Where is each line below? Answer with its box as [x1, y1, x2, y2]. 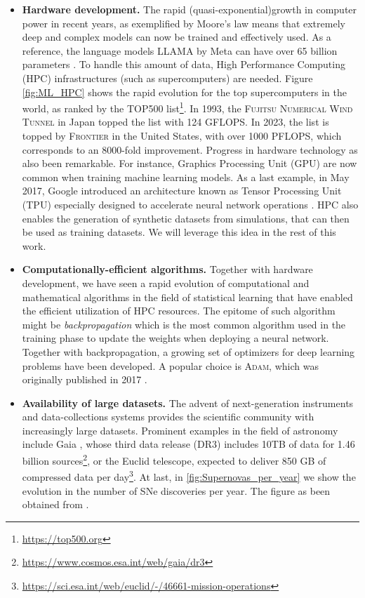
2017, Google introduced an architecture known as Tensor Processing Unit [22, 183, 342, 198]
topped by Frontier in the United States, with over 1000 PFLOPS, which [22, 128, 342, 142]
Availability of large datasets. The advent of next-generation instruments [22, 395, 354, 410]
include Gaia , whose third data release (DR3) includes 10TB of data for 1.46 [22, 437, 355, 451]
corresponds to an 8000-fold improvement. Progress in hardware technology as [22, 142, 358, 157]
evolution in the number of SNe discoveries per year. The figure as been [22, 483, 331, 498]
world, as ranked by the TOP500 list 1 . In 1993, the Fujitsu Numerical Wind [22, 99, 353, 115]
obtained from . [22, 497, 89, 512]
